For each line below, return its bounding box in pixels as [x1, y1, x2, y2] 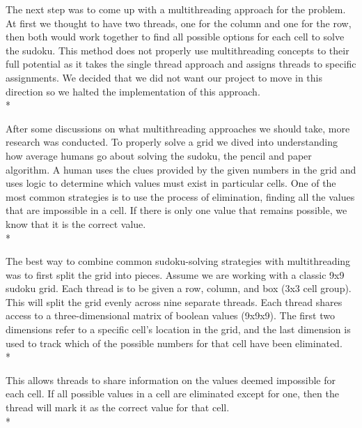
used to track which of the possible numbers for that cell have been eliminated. [6, 335, 343, 350]
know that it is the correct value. [6, 216, 146, 231]
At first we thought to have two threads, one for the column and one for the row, [6, 15, 352, 30]
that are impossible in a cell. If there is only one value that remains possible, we [6, 203, 347, 217]
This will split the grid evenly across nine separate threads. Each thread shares [6, 294, 343, 309]
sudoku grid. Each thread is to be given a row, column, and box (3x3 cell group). [6, 281, 352, 296]
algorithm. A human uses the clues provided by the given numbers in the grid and [6, 162, 356, 176]
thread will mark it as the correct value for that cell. [6, 400, 230, 415]
